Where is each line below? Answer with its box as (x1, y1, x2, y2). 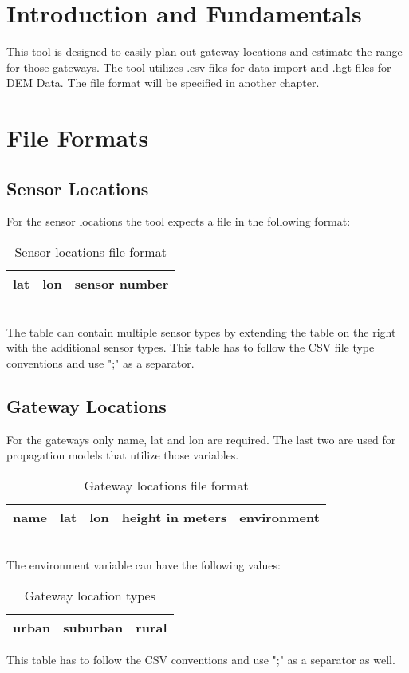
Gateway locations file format (84, 475, 249, 494)
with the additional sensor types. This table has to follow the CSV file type (6, 339, 375, 356)
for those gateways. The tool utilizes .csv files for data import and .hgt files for (6, 58, 391, 75)
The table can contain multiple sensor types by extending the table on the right (6, 323, 396, 340)
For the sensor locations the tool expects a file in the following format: (6, 213, 351, 230)
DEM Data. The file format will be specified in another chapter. (6, 74, 320, 91)
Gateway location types (24, 586, 155, 605)
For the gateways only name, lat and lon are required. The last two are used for (6, 431, 396, 447)
